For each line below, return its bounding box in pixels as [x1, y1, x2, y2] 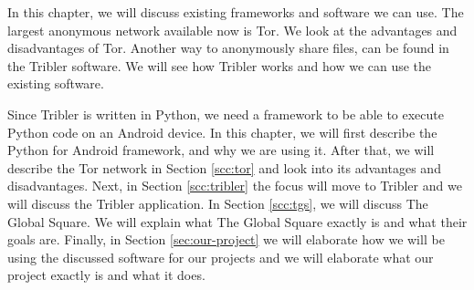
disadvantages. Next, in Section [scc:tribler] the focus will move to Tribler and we [7, 176, 462, 195]
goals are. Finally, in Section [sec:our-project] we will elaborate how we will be [7, 230, 445, 249]
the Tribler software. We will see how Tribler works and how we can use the [7, 56, 432, 75]
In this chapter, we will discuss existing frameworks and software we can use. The [7, 3, 464, 21]
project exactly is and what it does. [7, 265, 205, 285]
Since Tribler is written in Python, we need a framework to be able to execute [7, 104, 445, 123]
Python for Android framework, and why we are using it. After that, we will [7, 140, 435, 160]
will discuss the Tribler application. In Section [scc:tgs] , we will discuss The [7, 193, 428, 212]
